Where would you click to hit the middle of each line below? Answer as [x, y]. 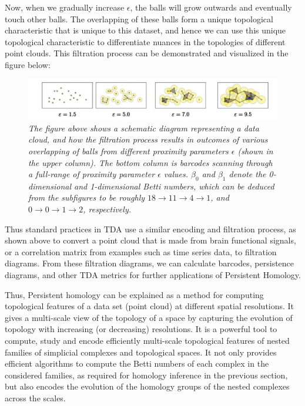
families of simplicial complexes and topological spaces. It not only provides [141, 352]
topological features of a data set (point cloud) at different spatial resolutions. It [150, 306]
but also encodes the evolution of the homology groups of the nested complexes [147, 386]
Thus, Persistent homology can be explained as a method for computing [134, 294]
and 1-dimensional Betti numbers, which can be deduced [174, 186]
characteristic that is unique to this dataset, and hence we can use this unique [145, 30]
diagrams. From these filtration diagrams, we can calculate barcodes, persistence [150, 263]
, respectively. [107, 209]
